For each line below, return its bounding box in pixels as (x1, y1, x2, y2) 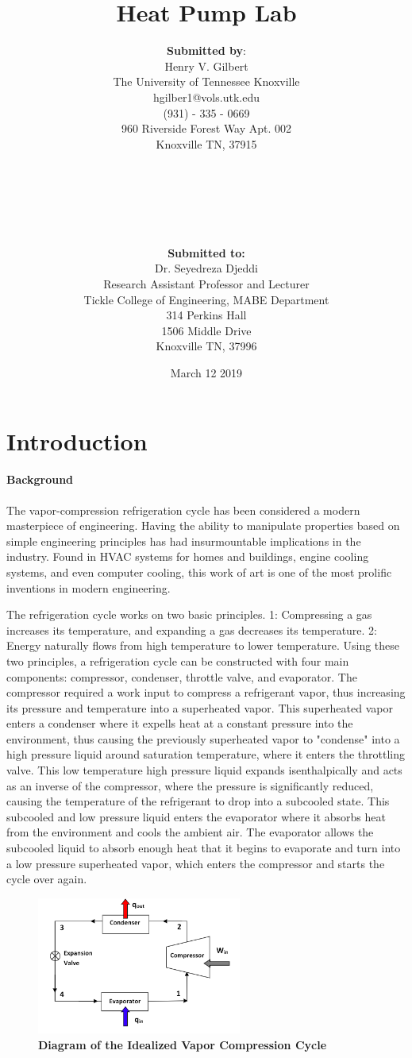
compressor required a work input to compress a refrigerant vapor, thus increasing (6, 684, 406, 701)
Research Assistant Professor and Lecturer (103, 276, 310, 292)
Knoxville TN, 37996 (156, 338, 257, 354)
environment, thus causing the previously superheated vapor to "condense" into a (6, 730, 400, 747)
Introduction (6, 424, 148, 457)
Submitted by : (167, 42, 246, 59)
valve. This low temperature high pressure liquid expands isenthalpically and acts (6, 762, 402, 778)
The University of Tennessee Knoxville (113, 73, 300, 90)
